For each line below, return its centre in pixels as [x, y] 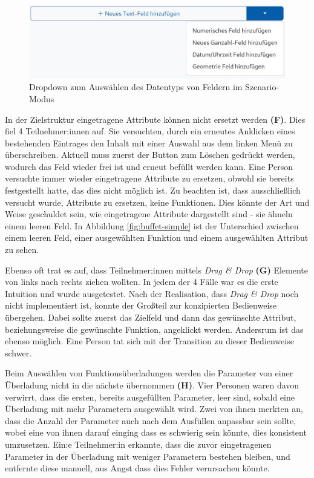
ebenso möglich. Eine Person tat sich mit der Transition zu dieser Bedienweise [149, 341]
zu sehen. [22, 250]
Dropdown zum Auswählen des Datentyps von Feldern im [136, 87]
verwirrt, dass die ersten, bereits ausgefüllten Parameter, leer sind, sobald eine [150, 397]
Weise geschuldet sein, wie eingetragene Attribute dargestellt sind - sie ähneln [149, 214]
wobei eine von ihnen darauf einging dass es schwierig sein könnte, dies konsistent [156, 432]
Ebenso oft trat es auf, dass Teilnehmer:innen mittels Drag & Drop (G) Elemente [156, 270]
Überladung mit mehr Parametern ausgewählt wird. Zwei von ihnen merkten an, [154, 409]
